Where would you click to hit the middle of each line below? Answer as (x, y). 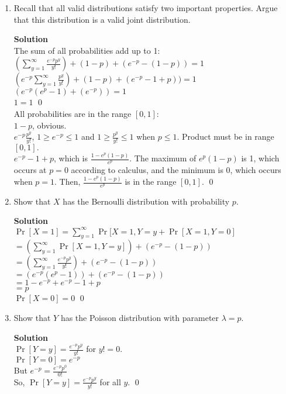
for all (110, 381)
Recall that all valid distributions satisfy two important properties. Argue (146, 8)
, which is (70, 158)
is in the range (151, 182)
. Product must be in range (225, 136)
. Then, (68, 182)
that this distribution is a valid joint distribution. (102, 19)
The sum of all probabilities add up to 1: (87, 50)
